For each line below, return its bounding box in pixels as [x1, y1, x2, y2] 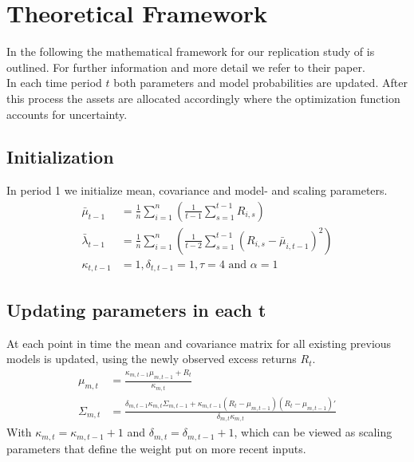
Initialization [6, 144, 114, 169]
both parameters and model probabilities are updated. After [113, 74, 408, 91]
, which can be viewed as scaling [234, 424, 392, 440]
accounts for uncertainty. [6, 105, 128, 122]
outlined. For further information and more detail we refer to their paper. [6, 58, 365, 75]
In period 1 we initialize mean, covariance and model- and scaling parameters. [6, 182, 388, 199]
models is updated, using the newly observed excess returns [6, 350, 297, 367]
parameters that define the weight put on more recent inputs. [6, 440, 306, 456]
